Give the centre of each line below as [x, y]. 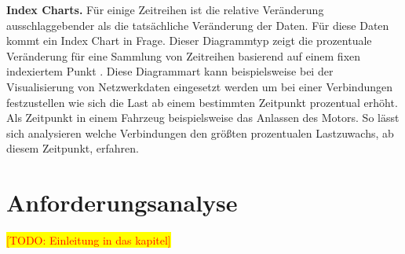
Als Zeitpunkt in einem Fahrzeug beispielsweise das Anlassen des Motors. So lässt [203, 118]
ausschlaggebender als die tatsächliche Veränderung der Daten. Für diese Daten [198, 25]
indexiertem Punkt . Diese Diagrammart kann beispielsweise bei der [170, 71]
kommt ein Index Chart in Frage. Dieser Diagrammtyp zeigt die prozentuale [189, 40]
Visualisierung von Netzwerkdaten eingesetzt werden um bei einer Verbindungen [199, 86]
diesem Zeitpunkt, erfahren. [73, 148]
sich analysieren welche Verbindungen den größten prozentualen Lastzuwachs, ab [200, 133]
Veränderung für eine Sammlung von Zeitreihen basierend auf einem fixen [184, 55]
